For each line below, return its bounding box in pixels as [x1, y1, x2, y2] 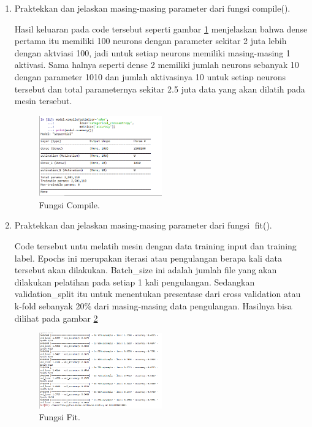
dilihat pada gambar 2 [14, 311, 98, 324]
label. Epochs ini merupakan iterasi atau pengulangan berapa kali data [14, 251, 282, 264]
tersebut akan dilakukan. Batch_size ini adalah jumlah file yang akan [14, 263, 277, 276]
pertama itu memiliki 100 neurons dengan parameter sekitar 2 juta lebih [14, 34, 287, 47]
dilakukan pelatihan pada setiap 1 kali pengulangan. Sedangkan [14, 275, 255, 288]
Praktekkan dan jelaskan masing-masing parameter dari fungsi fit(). [14, 219, 272, 232]
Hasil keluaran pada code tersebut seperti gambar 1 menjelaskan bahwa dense [14, 22, 308, 35]
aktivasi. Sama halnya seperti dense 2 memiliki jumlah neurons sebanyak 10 [14, 58, 299, 71]
